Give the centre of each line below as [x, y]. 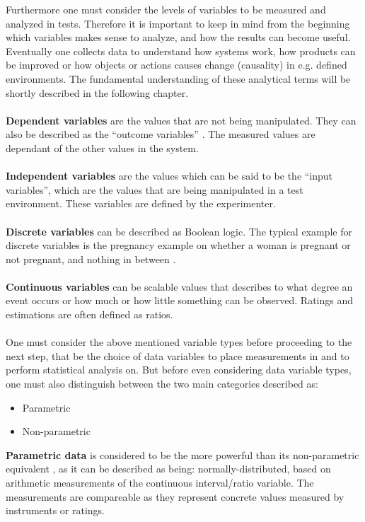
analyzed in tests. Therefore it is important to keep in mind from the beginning [178, 23]
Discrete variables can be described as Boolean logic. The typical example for [179, 231]
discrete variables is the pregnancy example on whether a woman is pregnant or [178, 245]
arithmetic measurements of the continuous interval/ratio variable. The [160, 482]
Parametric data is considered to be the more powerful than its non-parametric [182, 454]
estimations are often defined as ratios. [89, 314]
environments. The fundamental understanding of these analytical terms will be [178, 78]
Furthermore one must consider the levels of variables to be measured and [166, 9]
